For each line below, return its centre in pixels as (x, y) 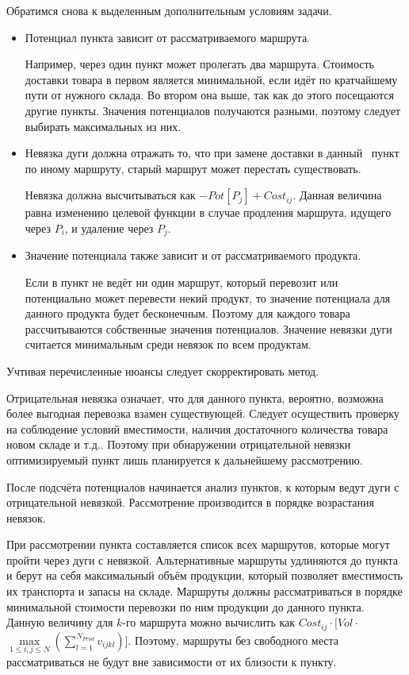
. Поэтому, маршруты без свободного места (233, 640)
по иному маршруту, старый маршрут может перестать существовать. (193, 168)
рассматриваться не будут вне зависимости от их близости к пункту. (172, 661)
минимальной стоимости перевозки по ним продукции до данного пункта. (185, 606)
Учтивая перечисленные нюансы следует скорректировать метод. (162, 370)
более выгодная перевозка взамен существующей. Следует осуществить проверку (203, 413)
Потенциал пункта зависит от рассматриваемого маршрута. (167, 37)
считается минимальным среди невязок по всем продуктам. (168, 344)
